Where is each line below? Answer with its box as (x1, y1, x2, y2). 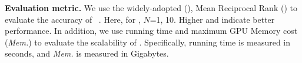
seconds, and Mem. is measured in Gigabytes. (5, 47, 169, 60)
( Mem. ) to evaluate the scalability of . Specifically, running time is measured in (5, 36, 291, 48)
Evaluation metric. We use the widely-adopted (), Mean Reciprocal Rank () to (5, 2, 297, 13)
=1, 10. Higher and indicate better (150, 13, 275, 25)
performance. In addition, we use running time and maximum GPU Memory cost (5, 24, 298, 37)
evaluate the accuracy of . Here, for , (5, 13, 141, 25)
